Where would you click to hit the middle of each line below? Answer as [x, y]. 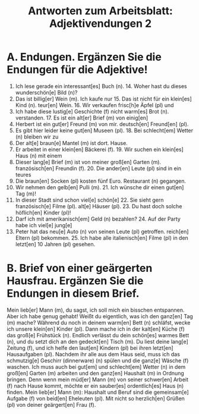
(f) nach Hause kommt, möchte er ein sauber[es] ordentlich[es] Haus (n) [95, 385]
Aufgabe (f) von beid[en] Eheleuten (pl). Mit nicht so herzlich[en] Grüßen [96, 398]
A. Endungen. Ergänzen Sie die [84, 57]
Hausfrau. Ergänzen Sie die [75, 281]
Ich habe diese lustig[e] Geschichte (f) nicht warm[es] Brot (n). [92, 111]
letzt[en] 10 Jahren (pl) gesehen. [55, 244]
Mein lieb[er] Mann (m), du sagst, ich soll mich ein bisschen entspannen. [96, 310]
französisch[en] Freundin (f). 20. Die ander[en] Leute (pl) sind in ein [98, 168]
